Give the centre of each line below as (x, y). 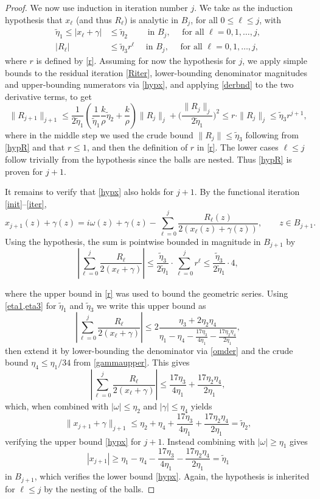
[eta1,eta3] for (31, 305)
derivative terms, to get (48, 96)
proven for (24, 171)
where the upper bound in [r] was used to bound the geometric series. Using (147, 293)
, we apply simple (275, 60)
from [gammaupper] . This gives (131, 362)
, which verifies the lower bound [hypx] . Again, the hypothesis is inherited (172, 476)
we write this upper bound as (151, 305)
